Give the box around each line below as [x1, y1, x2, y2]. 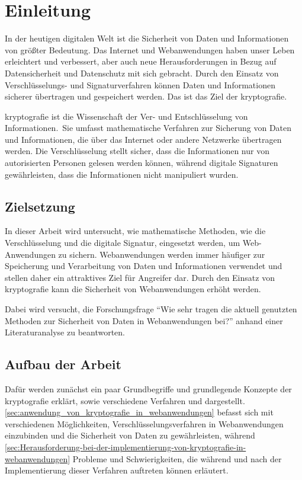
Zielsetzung [5, 197, 75, 215]
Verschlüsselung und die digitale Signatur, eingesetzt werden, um [5, 236, 240, 249]
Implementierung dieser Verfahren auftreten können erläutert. [5, 464, 229, 476]
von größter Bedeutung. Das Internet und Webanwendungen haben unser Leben [5, 43, 295, 56]
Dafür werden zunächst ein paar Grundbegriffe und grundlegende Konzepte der [5, 383, 292, 395]
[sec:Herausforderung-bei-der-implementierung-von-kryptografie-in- [5, 440, 246, 453]
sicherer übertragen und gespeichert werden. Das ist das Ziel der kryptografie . [5, 90, 287, 103]
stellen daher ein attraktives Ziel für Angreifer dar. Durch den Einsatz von [5, 271, 275, 283]
